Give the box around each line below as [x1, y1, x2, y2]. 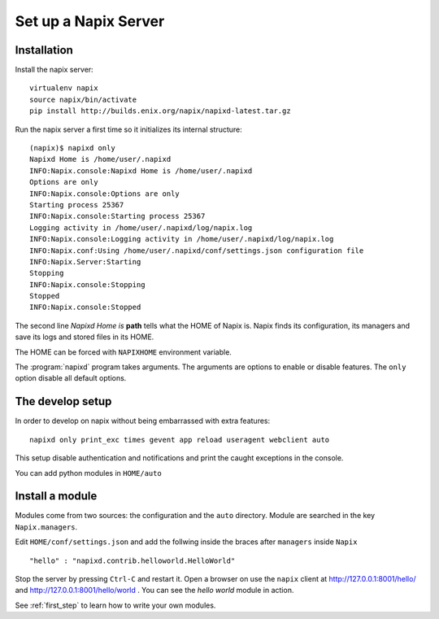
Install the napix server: [15, 65, 93, 75]
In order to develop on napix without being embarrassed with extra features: [15, 416, 271, 426]
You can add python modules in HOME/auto [15, 468, 162, 477]
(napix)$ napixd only [29, 143, 115, 153]
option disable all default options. [15, 373, 127, 383]
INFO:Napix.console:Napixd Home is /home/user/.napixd [29, 166, 253, 175]
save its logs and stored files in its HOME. [15, 332, 154, 342]
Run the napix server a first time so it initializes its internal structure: [15, 124, 243, 134]
